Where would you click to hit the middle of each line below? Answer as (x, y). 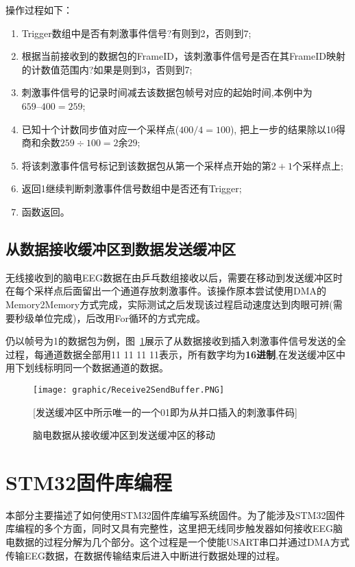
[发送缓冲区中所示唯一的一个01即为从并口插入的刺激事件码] (165, 412)
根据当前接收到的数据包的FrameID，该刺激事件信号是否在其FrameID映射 (183, 56)
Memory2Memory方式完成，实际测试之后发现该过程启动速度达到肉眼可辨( (169, 304)
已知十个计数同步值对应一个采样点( (100, 129)
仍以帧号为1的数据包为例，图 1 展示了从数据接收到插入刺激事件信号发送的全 (176, 341)
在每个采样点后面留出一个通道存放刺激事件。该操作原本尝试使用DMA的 (166, 291)
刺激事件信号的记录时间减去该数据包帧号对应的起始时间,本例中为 (167, 92)
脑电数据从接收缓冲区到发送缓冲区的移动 (124, 435)
